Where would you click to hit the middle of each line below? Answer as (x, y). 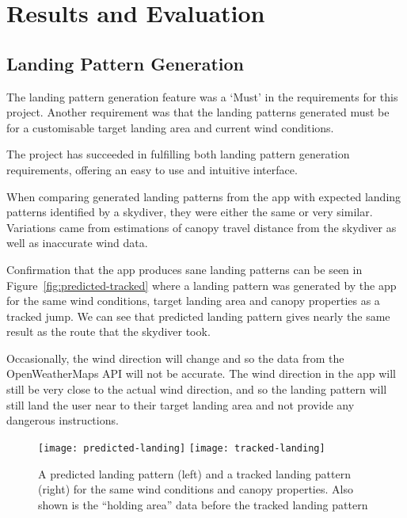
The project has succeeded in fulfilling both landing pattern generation (178, 154)
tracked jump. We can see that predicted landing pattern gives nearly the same (198, 316)
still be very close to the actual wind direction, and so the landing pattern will (197, 389)
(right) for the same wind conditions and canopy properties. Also (196, 489)
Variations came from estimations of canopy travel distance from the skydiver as (202, 227)
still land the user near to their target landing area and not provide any (181, 404)
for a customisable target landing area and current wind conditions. (170, 127)
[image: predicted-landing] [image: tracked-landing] (182, 448)
